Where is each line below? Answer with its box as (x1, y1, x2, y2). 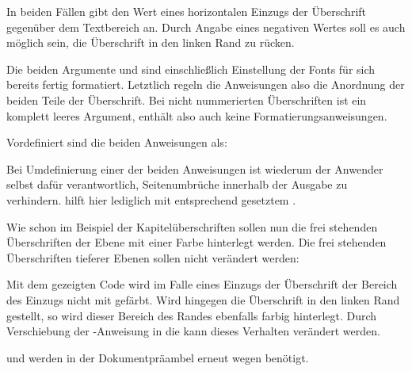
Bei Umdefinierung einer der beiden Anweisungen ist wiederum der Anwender (6, 160, 383, 177)
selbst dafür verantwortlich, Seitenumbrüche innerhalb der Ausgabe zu (6, 176, 348, 193)
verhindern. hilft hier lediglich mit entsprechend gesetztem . (6, 191, 296, 208)
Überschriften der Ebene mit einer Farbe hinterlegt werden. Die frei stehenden (6, 234, 387, 251)
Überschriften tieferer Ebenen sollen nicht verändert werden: (6, 249, 299, 266)
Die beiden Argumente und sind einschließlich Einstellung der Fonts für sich (6, 60, 376, 77)
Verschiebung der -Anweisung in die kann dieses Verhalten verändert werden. (6, 323, 380, 339)
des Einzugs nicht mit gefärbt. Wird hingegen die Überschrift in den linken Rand (6, 291, 400, 308)
